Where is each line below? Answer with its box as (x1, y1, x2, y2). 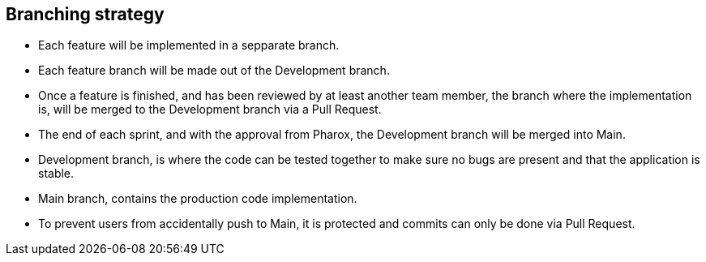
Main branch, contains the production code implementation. (38, 191, 357, 206)
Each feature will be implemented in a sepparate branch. (38, 38, 340, 53)
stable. (38, 166, 75, 181)
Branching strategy (6, 4, 165, 24)
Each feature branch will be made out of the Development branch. (38, 63, 390, 78)
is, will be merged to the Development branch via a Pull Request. (38, 102, 382, 117)
